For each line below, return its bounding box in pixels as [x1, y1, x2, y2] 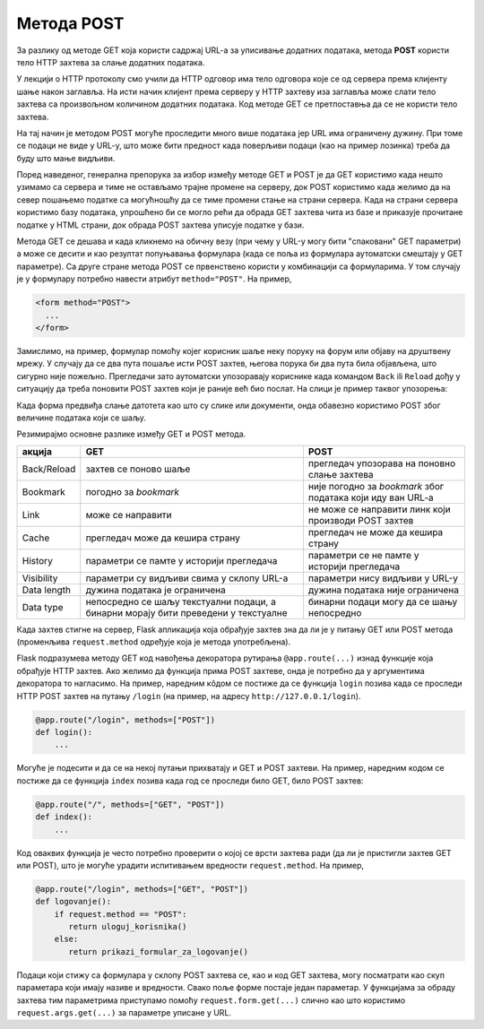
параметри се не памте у [307, 549, 419, 561]
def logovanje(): [35, 896, 112, 907]
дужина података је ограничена [85, 584, 226, 596]
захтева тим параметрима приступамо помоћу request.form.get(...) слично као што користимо [16, 995, 406, 1006]
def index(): [35, 812, 93, 822]
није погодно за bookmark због [307, 480, 445, 492]
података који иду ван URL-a [307, 491, 434, 504]
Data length [22, 584, 72, 596]
